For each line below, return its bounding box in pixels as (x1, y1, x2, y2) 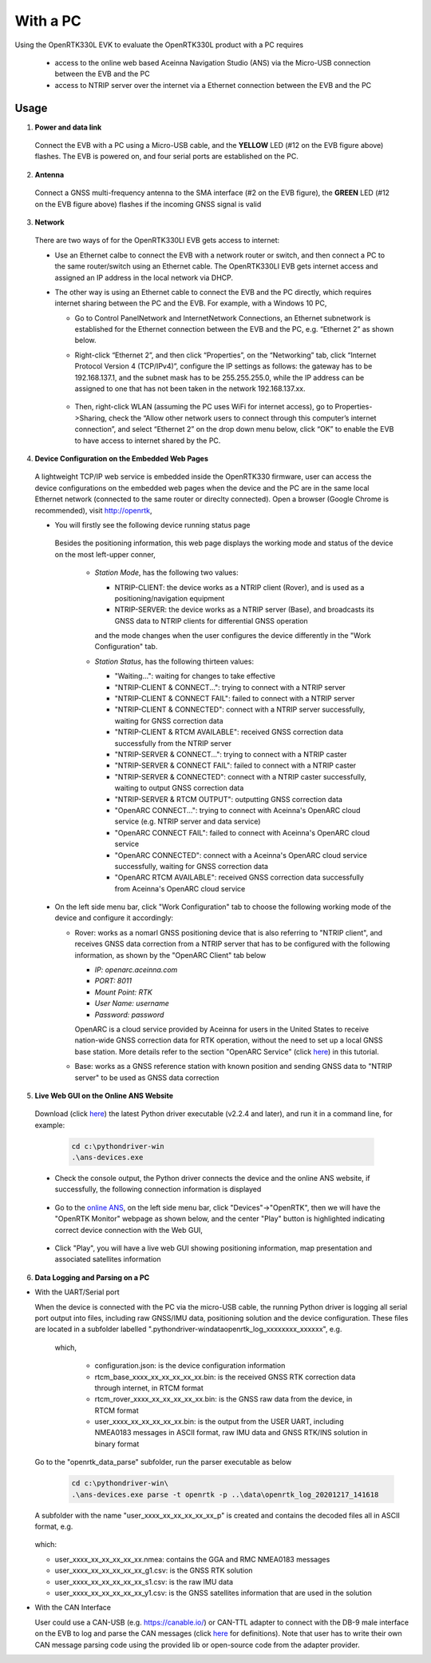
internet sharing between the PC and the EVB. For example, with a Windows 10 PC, (54, 298, 327, 308)
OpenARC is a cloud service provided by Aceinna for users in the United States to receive (74, 1024, 370, 1034)
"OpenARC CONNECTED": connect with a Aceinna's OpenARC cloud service (114, 850, 367, 859)
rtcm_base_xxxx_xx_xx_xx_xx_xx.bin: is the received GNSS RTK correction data (94, 1372, 356, 1382)
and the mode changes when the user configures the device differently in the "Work (94, 631, 371, 640)
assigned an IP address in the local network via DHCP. (54, 273, 234, 282)
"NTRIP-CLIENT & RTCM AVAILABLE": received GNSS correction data (114, 728, 343, 737)
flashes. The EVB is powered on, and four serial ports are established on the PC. (34, 152, 299, 162)
